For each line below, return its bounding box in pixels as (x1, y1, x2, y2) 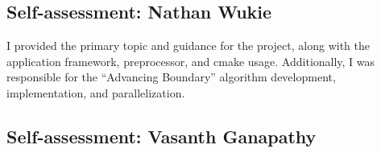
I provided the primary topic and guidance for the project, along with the (6, 37, 370, 54)
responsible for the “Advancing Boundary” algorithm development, (6, 68, 336, 85)
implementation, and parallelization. (6, 84, 185, 101)
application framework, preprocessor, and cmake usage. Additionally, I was (6, 52, 375, 69)
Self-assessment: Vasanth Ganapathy (6, 123, 317, 148)
